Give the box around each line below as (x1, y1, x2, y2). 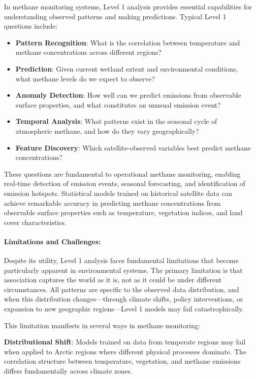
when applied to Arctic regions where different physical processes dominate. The (4, 346, 247, 356)
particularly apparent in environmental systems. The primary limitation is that (4, 265, 243, 275)
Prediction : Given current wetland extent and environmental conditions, (15, 63, 238, 74)
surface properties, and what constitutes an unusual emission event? (15, 99, 221, 110)
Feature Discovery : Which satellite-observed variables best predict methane (15, 142, 251, 152)
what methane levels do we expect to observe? (15, 73, 155, 83)
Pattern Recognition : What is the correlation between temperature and (15, 37, 240, 47)
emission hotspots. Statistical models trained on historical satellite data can (4, 188, 232, 198)
